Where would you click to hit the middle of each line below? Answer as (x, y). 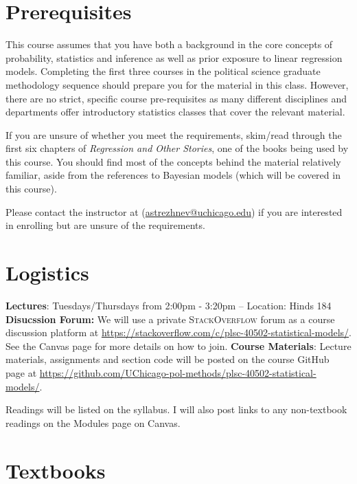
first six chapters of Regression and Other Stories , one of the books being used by (177, 148)
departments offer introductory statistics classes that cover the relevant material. (175, 112)
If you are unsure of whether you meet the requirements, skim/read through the (174, 134)
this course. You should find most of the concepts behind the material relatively (173, 161)
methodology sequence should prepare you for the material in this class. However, (177, 84)
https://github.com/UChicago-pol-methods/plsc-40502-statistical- (178, 372)
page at (21, 372)
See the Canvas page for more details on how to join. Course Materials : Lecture (178, 345)
